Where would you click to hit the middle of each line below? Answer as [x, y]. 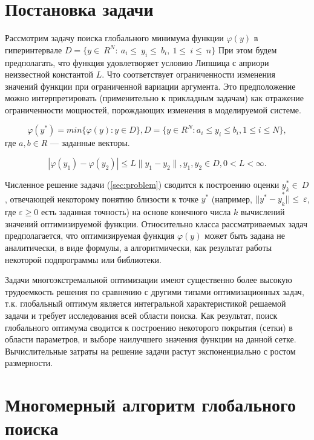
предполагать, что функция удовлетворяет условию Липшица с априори [137, 62]
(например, [232, 198]
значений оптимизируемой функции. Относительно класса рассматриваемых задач [156, 223]
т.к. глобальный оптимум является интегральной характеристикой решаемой [146, 303]
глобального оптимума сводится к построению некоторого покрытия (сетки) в [149, 327]
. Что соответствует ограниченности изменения [188, 74]
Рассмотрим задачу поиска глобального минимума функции [114, 38]
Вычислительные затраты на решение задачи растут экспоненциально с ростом [150, 351]
